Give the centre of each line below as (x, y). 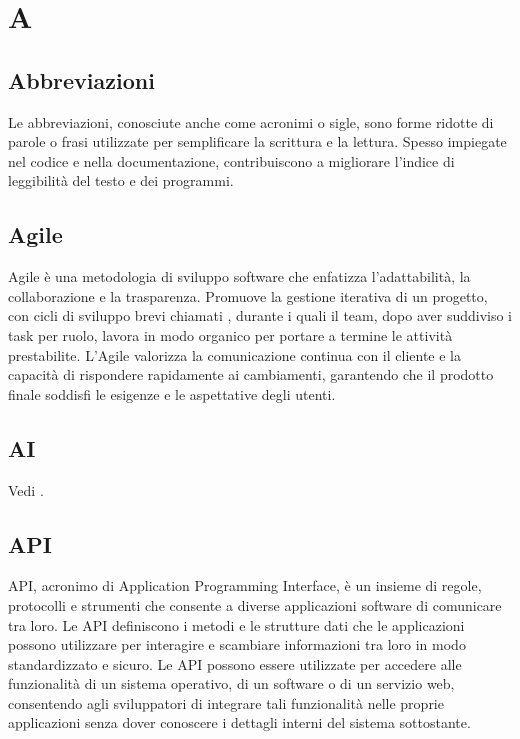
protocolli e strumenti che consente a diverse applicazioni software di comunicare (255, 604)
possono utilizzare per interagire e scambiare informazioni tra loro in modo (237, 644)
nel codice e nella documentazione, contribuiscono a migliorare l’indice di (231, 160)
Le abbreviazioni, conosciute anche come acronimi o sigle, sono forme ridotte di (251, 121)
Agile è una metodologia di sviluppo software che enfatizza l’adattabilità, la (239, 276)
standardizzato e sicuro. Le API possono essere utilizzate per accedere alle (235, 663)
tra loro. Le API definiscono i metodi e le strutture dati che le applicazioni (236, 624)
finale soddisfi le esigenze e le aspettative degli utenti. (172, 393)
